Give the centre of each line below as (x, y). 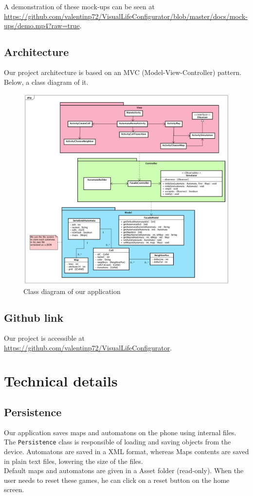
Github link (34, 318)
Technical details (61, 381)
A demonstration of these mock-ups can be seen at (79, 6)
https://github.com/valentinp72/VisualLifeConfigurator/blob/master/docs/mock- (126, 16)
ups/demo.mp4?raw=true (42, 26)
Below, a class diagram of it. (46, 82)
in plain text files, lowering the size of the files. (73, 461)
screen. (14, 489)
